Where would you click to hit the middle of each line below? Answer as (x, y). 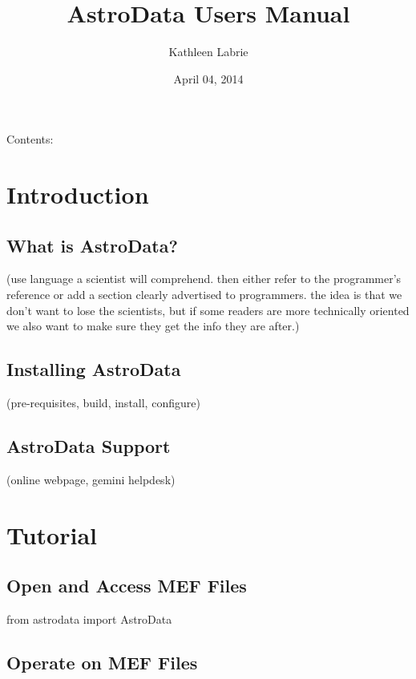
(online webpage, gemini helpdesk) (91, 479)
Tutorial (52, 534)
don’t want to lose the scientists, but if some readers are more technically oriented (208, 310)
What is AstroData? (92, 245)
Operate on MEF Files (102, 663)
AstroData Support (89, 446)
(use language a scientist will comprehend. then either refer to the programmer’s (204, 279)
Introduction (78, 194)
